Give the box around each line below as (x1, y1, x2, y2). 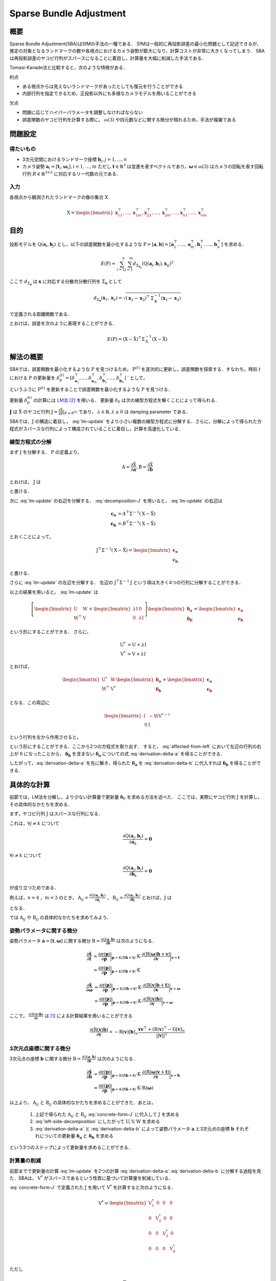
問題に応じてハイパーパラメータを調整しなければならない (22, 109, 143, 115)
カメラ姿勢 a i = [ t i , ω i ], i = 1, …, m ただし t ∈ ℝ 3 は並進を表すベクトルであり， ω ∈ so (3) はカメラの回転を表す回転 (22, 163, 264, 171)
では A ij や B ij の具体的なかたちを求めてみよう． (9, 915, 111, 922)
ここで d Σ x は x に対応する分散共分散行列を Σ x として (9, 278, 122, 286)
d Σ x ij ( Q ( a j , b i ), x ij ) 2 (132, 260, 174, 270)
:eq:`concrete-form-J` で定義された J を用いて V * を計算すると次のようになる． (9, 1184, 176, 1191)
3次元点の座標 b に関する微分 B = (9, 1056, 81, 1062)
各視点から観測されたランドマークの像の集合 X (9, 194, 108, 200)
